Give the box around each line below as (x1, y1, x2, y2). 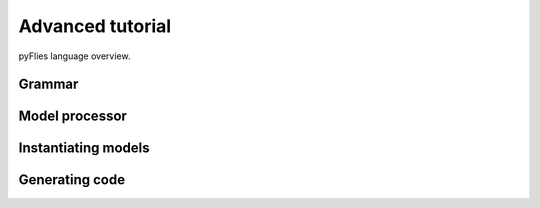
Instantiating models (18, 140, 150, 157)
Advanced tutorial (18, 15, 172, 37)
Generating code (18, 171, 125, 189)
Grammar (18, 76, 79, 93)
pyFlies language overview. (18, 50, 131, 62)
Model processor (18, 108, 127, 125)
